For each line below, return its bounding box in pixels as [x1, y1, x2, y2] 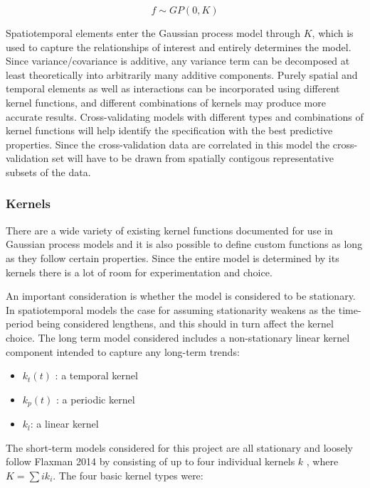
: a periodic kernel [56, 391, 135, 406]
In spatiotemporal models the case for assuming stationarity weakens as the [6, 302, 336, 317]
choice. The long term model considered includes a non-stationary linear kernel [6, 330, 350, 345]
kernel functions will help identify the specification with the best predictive [6, 123, 333, 138]
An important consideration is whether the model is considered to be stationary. [6, 288, 356, 303]
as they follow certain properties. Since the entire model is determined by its [6, 250, 339, 265]
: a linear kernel [30, 416, 99, 431]
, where [306, 454, 339, 469]
